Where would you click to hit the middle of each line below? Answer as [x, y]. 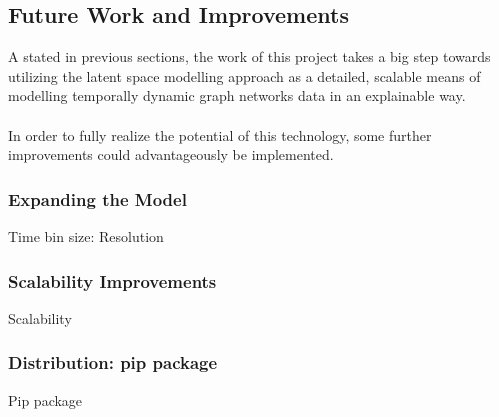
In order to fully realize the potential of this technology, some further [220, 134]
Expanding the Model [97, 198]
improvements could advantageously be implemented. [171, 154]
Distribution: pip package [113, 362]
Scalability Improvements [112, 280]
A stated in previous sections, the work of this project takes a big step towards [249, 56]
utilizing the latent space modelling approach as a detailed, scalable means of [244, 75]
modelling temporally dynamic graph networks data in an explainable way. [237, 95]
